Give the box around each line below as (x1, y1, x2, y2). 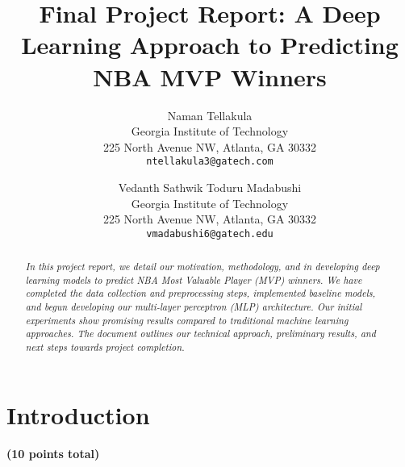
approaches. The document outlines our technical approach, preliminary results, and (25, 327, 376, 340)
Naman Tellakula (167, 106, 253, 123)
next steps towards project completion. (25, 340, 185, 354)
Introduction (6, 398, 150, 431)
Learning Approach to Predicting (21, 28, 399, 61)
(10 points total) (6, 444, 100, 461)
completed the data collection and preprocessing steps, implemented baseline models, (25, 286, 376, 300)
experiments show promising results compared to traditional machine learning (25, 313, 349, 327)
